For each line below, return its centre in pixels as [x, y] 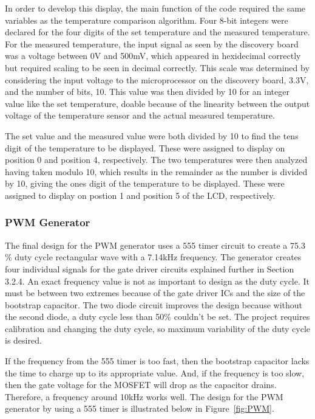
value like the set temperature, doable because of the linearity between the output [157, 103]
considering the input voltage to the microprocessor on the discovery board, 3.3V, [157, 79]
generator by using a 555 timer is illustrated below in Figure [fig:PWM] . [140, 408]
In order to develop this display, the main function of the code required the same [155, 8]
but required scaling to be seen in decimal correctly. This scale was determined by [157, 67]
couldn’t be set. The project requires [242, 317]
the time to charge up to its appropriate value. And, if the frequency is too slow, [155, 372]
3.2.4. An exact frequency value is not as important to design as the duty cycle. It [157, 281]
